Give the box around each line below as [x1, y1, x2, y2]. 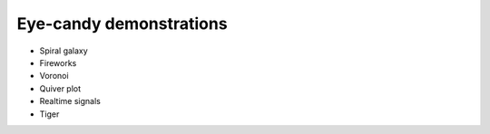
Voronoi [39, 71, 69, 81]
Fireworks [39, 57, 77, 68]
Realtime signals [39, 96, 102, 107]
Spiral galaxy [39, 45, 88, 56]
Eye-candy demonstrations [16, 14, 228, 33]
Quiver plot [39, 82, 82, 94]
